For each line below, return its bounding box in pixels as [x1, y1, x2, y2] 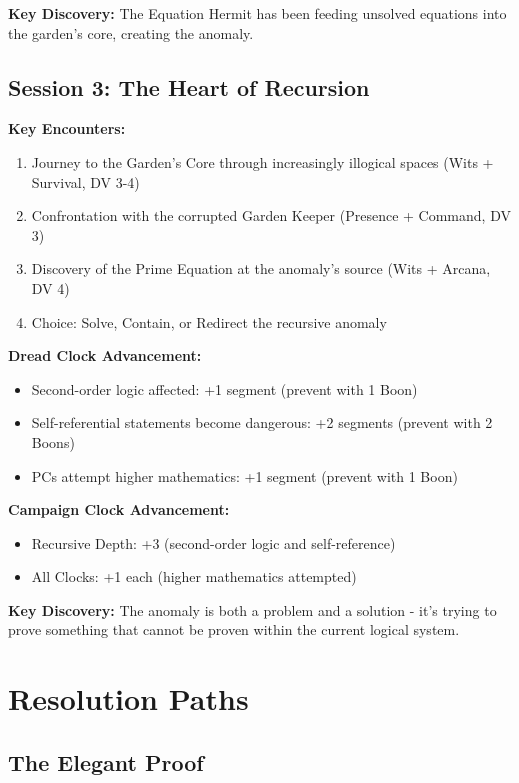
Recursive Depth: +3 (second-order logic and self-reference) [31, 532, 396, 553]
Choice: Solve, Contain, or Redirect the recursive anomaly [31, 311, 387, 332]
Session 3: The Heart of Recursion [8, 71, 370, 102]
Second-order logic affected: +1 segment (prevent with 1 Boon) [31, 378, 418, 399]
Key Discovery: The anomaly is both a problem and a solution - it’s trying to [8, 599, 497, 620]
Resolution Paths [8, 678, 249, 719]
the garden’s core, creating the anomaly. [8, 22, 254, 43]
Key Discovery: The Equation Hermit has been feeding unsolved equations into [8, 3, 507, 23]
